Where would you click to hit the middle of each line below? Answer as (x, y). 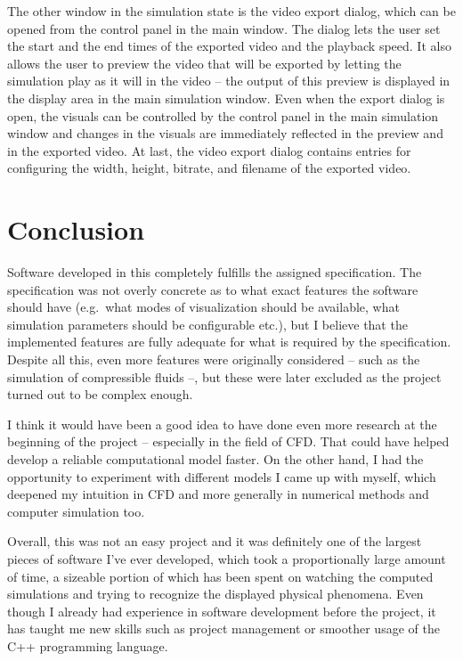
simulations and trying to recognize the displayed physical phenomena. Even (215, 594)
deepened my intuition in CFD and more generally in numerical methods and (218, 494)
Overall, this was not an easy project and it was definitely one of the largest (215, 541)
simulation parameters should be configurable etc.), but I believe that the (207, 324)
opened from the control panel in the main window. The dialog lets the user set (224, 28)
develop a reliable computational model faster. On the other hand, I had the (215, 459)
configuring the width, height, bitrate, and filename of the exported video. (209, 168)
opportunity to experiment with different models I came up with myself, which (222, 476)
